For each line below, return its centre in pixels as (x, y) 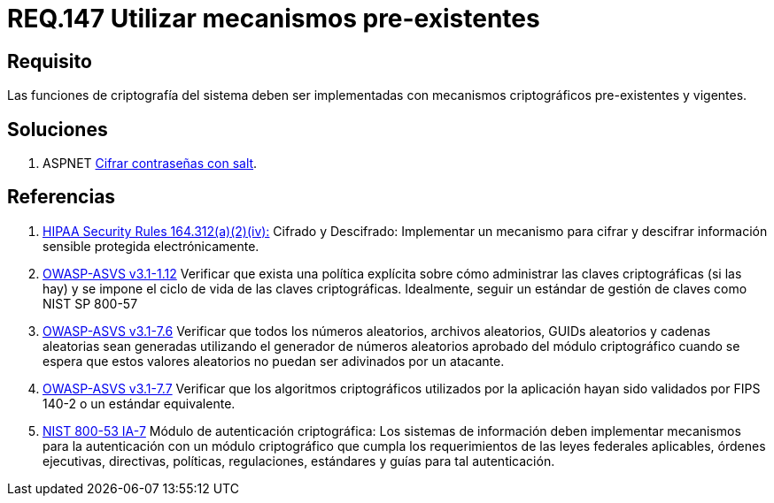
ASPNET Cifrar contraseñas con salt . (150, 164)
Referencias (62, 197)
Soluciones (58, 129)
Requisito (50, 61)
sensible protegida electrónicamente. (151, 246)
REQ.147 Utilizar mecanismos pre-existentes (274, 19)
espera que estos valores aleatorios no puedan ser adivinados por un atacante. (274, 361)
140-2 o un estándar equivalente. (139, 403)
